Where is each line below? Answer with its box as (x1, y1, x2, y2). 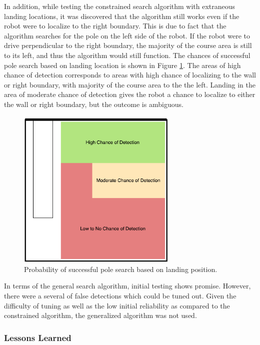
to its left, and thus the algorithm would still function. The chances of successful (4, 49, 250, 60)
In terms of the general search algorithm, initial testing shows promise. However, (4, 280, 251, 291)
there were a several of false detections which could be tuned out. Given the (4, 290, 236, 301)
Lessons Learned (4, 331, 71, 343)
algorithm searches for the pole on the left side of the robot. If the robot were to (4, 30, 250, 40)
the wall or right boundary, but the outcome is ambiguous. (4, 98, 183, 109)
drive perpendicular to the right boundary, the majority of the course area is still (4, 40, 252, 50)
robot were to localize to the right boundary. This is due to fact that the (4, 20, 226, 31)
